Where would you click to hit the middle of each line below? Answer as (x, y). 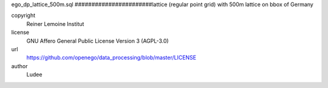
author (19, 66)
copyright (23, 16)
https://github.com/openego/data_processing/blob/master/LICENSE (111, 58)
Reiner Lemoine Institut (55, 24)
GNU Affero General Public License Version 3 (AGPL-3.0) (98, 41)
